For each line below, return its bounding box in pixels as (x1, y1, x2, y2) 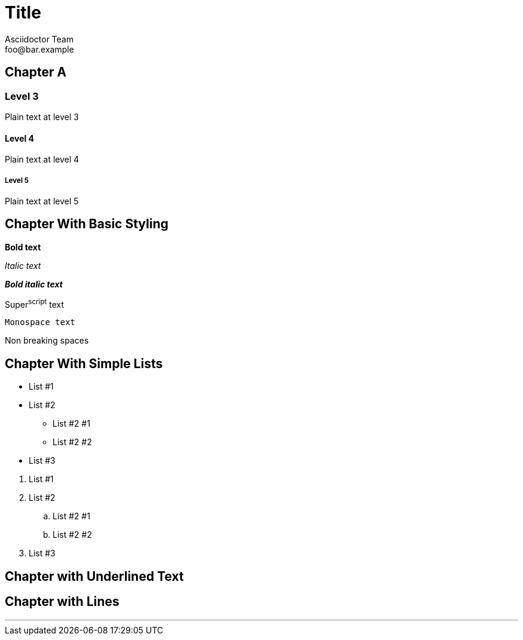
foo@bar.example (5, 44, 74, 54)
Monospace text (5, 317, 76, 327)
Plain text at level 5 (5, 195, 79, 206)
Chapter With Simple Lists (5, 356, 163, 371)
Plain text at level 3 (5, 111, 79, 122)
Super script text (5, 297, 64, 310)
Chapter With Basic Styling (5, 216, 169, 232)
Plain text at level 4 (5, 154, 79, 165)
